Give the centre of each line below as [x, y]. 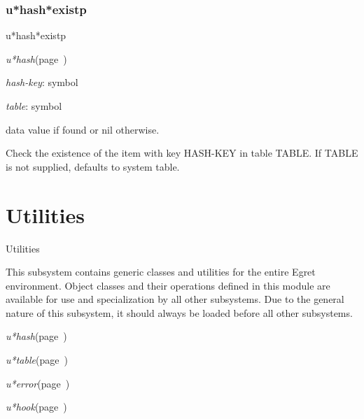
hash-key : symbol [42, 82]
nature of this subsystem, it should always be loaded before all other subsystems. [179, 312]
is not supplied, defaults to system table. [93, 166]
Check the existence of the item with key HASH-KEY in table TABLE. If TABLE [182, 153]
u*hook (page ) [36, 407]
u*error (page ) [38, 383]
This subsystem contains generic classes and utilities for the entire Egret [161, 272]
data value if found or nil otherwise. [83, 129]
